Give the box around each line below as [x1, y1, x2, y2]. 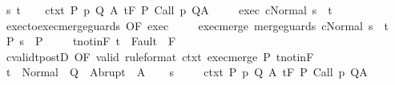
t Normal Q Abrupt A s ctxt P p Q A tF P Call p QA [6, 64, 368, 80]
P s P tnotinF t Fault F [6, 33, 176, 49]
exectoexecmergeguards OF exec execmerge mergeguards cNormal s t [6, 17, 389, 33]
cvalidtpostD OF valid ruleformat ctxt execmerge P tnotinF [6, 48, 314, 64]
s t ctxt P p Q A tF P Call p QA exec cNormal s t [6, 2, 333, 17]
